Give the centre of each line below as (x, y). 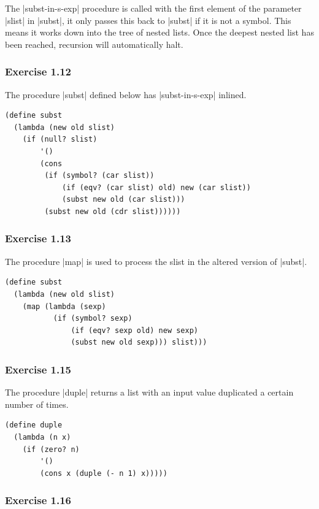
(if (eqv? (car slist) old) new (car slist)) (156, 187)
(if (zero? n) (51, 449)
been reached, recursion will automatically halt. (94, 44)
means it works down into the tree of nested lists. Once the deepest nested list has (159, 32)
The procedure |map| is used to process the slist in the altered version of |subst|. (156, 261)
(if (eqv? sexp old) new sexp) (134, 330)
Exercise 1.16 (38, 500)
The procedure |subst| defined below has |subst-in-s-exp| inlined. (126, 94)
